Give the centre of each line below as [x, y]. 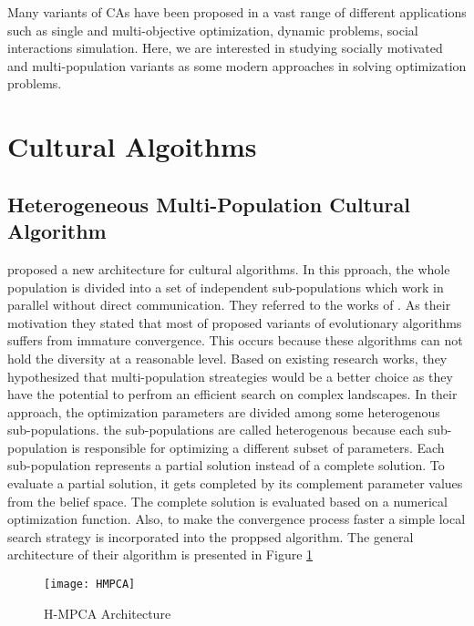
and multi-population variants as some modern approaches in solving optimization [237, 65]
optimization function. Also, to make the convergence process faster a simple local [237, 519]
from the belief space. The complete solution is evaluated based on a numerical [227, 501]
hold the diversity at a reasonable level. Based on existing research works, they [227, 358]
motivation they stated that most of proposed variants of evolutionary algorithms [235, 322]
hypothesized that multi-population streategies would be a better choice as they [230, 376]
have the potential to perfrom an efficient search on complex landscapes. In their [232, 394]
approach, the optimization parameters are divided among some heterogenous [224, 411]
